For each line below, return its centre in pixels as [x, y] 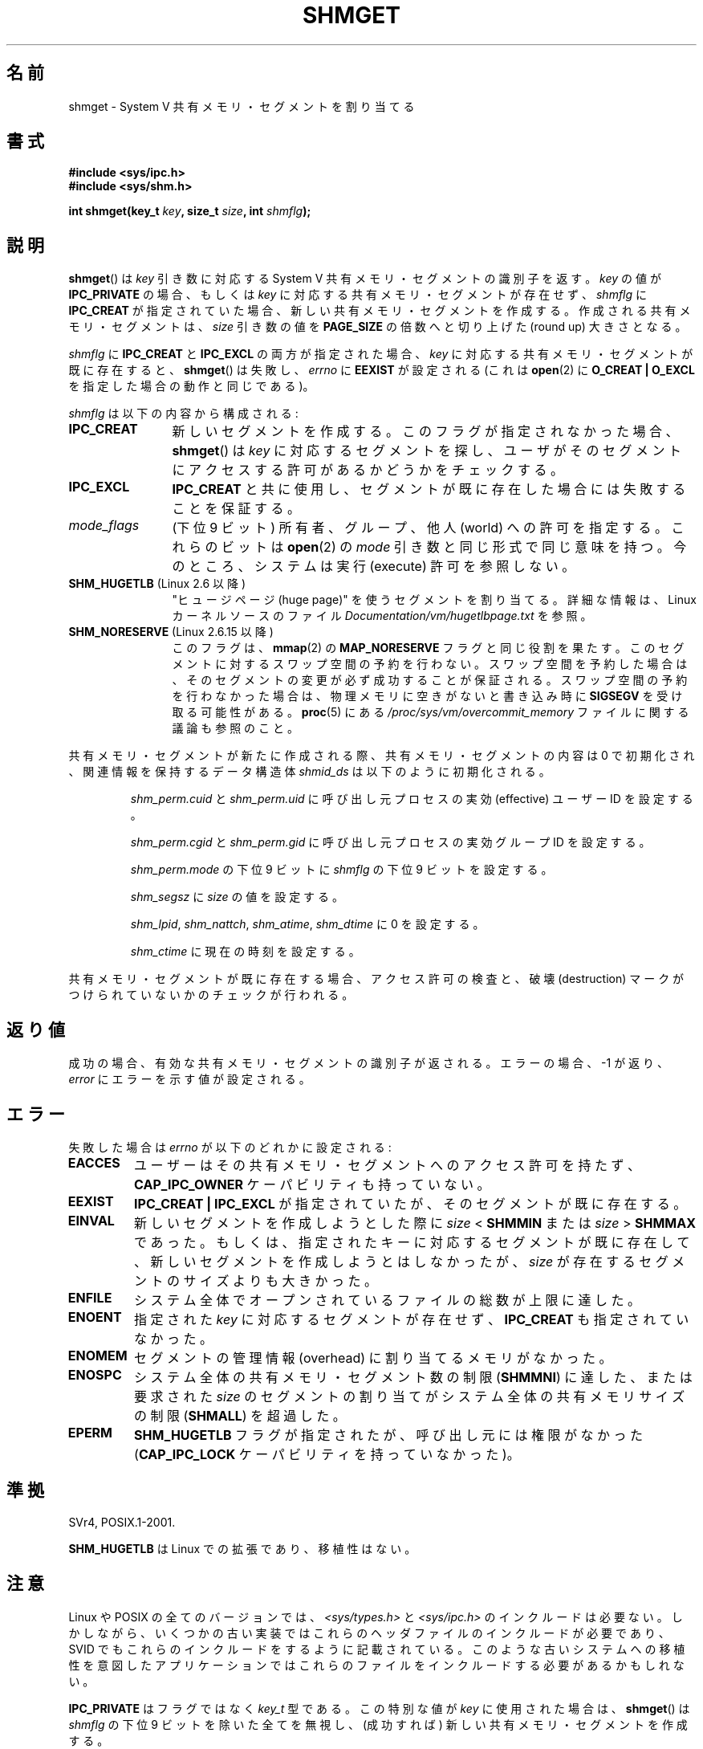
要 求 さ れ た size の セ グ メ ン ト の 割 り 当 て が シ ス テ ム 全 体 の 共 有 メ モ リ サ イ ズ [410, 1396]
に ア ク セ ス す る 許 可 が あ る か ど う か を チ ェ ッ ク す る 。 [368, 470]
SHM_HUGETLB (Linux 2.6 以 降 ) [157, 584]
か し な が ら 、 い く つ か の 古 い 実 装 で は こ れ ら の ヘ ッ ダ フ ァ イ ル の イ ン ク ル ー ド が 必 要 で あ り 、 [369, 1633]
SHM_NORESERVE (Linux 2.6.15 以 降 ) [171, 632]
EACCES [94, 1162]
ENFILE [90, 1297]
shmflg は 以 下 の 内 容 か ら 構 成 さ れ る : [183, 414]
